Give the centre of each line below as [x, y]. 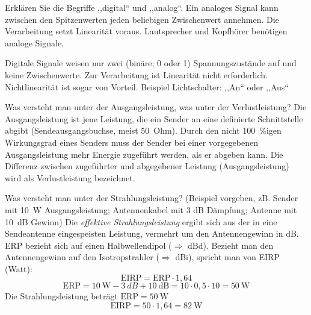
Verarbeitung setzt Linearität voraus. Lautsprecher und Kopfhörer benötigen [146, 31]
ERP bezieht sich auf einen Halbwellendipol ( [88, 245]
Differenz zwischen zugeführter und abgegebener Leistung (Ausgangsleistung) [147, 166]
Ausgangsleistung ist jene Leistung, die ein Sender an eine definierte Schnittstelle [154, 118]
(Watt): [19, 268]
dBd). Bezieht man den [230, 245]
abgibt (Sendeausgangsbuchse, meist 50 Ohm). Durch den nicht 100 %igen [143, 130]
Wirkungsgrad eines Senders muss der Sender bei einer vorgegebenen [132, 142]
